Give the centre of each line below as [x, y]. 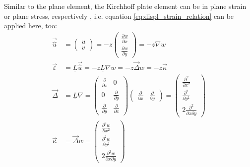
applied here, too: [31, 26]
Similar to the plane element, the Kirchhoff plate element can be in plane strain [125, 6]
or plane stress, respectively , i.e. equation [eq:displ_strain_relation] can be [119, 16]
